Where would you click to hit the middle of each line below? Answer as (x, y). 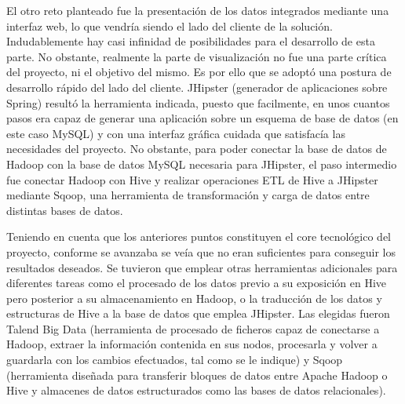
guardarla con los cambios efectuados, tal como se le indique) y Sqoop (175, 360)
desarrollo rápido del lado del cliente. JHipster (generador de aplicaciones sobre (197, 87)
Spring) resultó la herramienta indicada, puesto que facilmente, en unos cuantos (198, 102)
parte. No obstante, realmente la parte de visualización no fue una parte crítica (197, 56)
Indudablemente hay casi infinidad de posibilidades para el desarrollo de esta (191, 41)
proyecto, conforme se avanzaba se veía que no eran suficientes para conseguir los (201, 251)
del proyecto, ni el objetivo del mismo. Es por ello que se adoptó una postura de (199, 72)
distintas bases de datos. (65, 210)
